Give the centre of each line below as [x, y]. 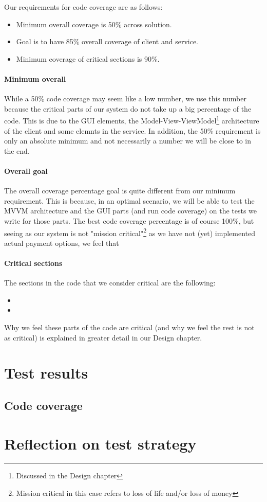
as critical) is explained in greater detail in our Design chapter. [103, 337]
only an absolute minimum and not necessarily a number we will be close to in [128, 141]
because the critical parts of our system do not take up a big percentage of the [128, 108]
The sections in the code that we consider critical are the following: [110, 283]
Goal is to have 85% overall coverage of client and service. [107, 41]
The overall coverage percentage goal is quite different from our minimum [120, 191]
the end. [17, 150]
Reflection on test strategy [100, 443]
